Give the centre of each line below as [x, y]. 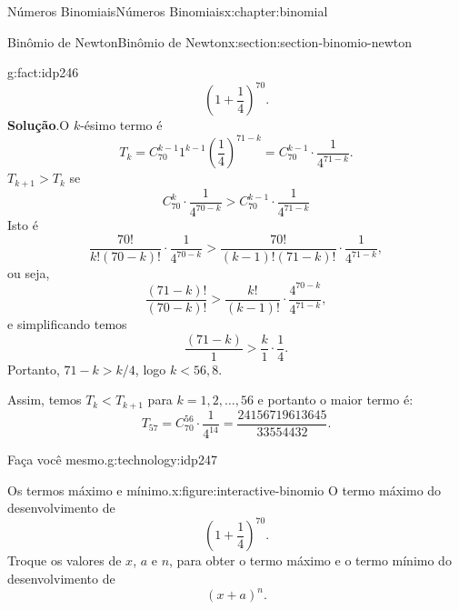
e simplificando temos [67, 324]
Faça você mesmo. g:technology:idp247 [112, 460]
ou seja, [29, 272]
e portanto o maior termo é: [335, 400]
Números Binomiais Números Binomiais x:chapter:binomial [168, 11]
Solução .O [39, 125]
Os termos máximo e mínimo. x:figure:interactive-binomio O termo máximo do [225, 490]
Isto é [23, 225]
